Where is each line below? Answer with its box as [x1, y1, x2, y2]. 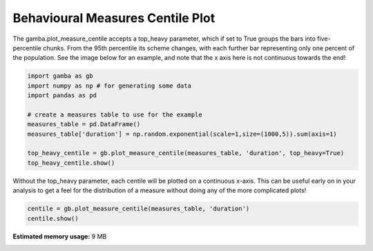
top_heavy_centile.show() [27, 159, 115, 167]
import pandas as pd [27, 92, 97, 99]
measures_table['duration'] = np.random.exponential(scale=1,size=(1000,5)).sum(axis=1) [27, 130, 338, 138]
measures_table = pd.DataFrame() [27, 121, 141, 128]
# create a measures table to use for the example [27, 110, 203, 119]
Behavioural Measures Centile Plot [12, 10, 216, 26]
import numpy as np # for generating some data [27, 81, 191, 90]
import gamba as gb [27, 72, 93, 80]
